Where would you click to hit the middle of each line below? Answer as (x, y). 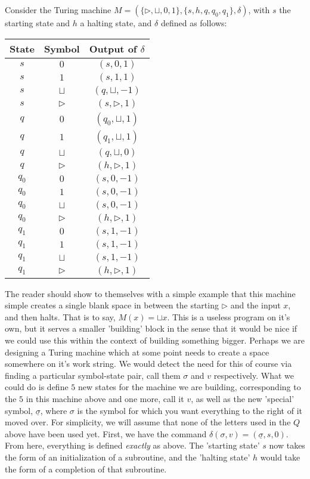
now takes (287, 445)
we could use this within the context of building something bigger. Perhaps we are (155, 340)
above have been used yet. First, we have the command (106, 433)
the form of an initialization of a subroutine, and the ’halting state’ (128, 457)
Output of (113, 48)
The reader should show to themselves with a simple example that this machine (150, 293)
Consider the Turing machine (58, 10)
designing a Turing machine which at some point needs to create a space (137, 352)
